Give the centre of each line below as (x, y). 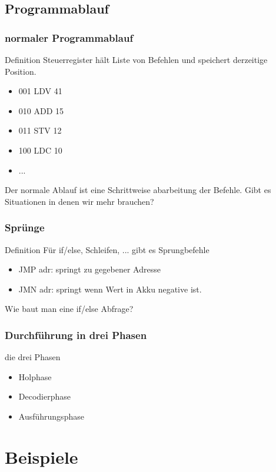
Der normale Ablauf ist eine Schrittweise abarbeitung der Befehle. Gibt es (138, 190)
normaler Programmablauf (69, 37)
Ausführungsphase (51, 416)
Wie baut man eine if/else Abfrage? (69, 309)
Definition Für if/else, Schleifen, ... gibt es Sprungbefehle (107, 249)
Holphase (35, 376)
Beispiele (41, 456)
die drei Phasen (33, 357)
